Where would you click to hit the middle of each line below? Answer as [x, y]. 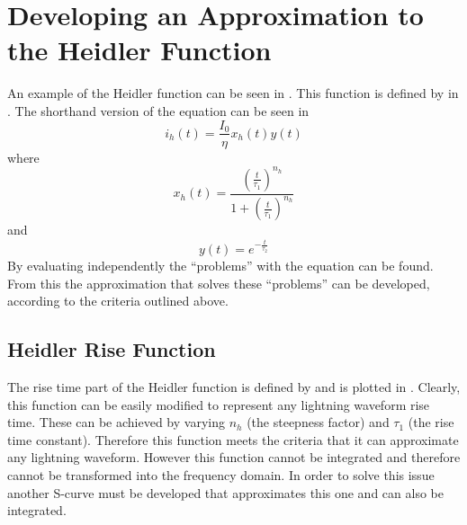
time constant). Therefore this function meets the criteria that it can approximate [233, 439]
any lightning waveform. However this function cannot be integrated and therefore [234, 457]
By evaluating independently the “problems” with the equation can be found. [220, 266]
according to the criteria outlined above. [118, 301]
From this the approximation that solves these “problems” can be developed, [219, 283]
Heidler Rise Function [112, 349]
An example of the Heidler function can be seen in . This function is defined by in [233, 93]
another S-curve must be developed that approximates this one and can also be [225, 492]
